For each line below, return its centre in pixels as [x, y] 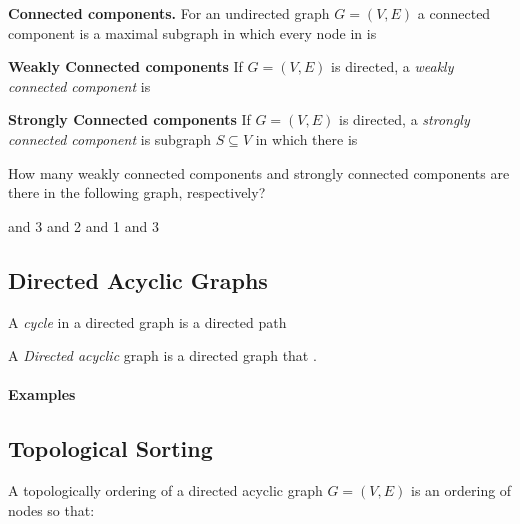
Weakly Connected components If [125, 66]
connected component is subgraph [109, 138]
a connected [454, 13]
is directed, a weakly [392, 66]
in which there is [306, 138]
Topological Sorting [110, 448]
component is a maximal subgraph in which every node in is [192, 32]
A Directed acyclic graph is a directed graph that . [162, 355]
